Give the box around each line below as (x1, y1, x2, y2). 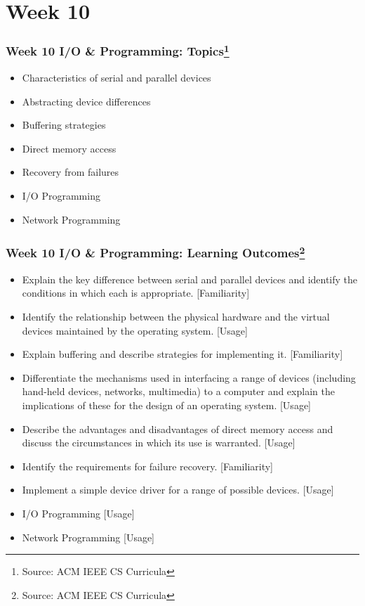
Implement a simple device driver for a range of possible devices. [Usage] (22, 482, 334, 497)
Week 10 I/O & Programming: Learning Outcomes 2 (6, 243, 305, 262)
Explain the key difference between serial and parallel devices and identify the (22, 271, 358, 286)
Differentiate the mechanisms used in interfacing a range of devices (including (22, 370, 356, 385)
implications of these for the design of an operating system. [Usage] (22, 398, 311, 413)
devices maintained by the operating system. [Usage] (22, 323, 248, 337)
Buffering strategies (22, 117, 106, 132)
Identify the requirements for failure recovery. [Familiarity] (22, 458, 273, 473)
